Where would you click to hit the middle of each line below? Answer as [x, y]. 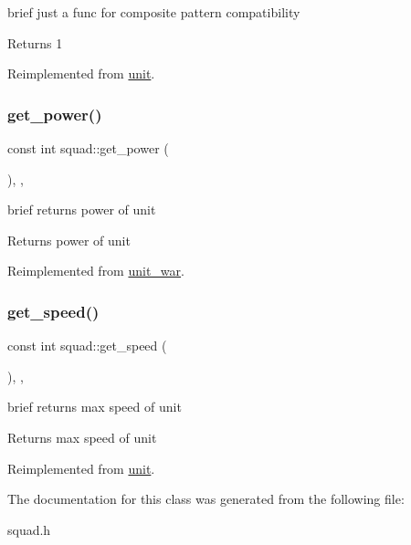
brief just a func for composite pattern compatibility [154, 12]
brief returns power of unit [82, 210]
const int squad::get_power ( [88, 148]
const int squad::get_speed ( [87, 346]
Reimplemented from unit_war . [96, 271]
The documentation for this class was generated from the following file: [206, 499]
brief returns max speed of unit [95, 407]
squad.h [29, 529]
